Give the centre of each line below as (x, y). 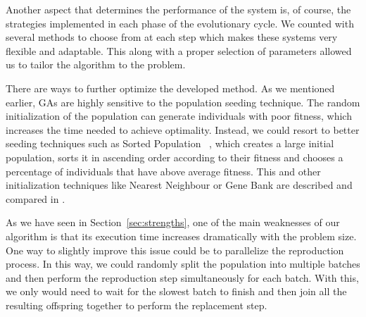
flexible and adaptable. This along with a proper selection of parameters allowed (179, 50)
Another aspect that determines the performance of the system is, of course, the (178, 9)
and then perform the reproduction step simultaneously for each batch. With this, (182, 277)
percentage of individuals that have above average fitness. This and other (163, 171)
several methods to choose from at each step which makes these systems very (172, 37)
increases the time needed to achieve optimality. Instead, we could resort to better (183, 129)
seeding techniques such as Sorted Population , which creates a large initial (170, 143)
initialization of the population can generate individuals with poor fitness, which (179, 116)
